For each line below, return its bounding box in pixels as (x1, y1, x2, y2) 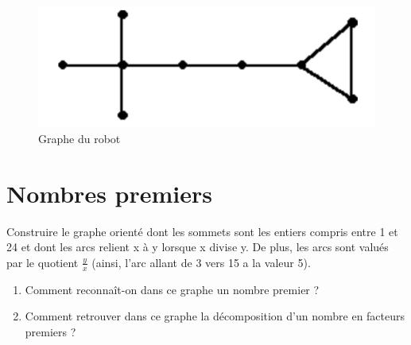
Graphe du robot (38, 130, 121, 147)
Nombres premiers (6, 176, 213, 209)
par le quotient (6, 254, 79, 270)
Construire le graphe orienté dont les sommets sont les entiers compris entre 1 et (6, 223, 398, 239)
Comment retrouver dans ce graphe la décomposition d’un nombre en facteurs (25, 308, 405, 324)
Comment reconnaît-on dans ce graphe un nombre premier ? (25, 281, 320, 297)
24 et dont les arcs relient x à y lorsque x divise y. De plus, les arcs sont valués (6, 238, 389, 255)
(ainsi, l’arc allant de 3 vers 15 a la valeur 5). (91, 254, 311, 270)
